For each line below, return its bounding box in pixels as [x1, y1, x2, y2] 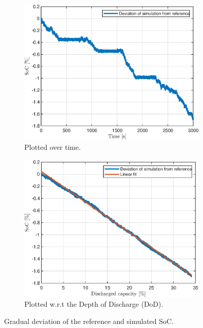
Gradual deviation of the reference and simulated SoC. [4, 315, 174, 326]
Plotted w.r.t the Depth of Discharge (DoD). [24, 299, 163, 309]
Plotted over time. [24, 142, 81, 152]
